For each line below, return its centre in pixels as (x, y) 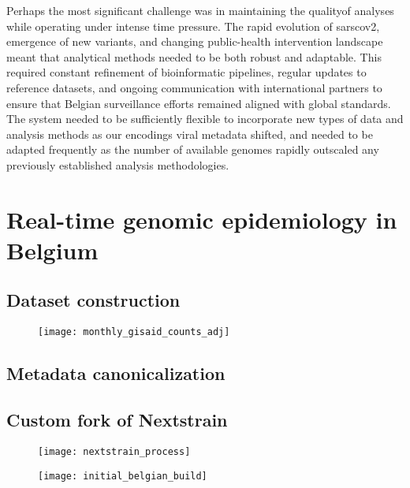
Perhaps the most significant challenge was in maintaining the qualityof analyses (200, 10)
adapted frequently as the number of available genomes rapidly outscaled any (193, 149)
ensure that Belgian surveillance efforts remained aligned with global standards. (199, 103)
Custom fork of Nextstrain (117, 420)
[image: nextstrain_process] (114, 451)
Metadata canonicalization (116, 373)
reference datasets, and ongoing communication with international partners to (194, 87)
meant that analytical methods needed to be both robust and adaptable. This (194, 56)
